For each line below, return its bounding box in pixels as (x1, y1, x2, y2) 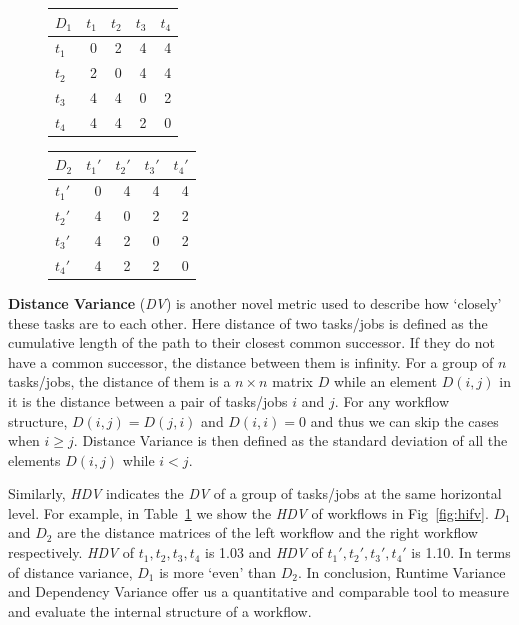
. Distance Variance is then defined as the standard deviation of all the (73, 430, 508, 451)
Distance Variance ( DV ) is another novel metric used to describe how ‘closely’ (8, 292, 502, 313)
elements (8, 449, 61, 470)
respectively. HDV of (8, 542, 135, 563)
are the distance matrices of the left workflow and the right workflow (57, 522, 478, 543)
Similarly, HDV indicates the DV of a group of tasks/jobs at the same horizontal (8, 483, 502, 504)
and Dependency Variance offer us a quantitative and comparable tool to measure (8, 581, 510, 602)
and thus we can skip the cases (310, 410, 499, 431)
